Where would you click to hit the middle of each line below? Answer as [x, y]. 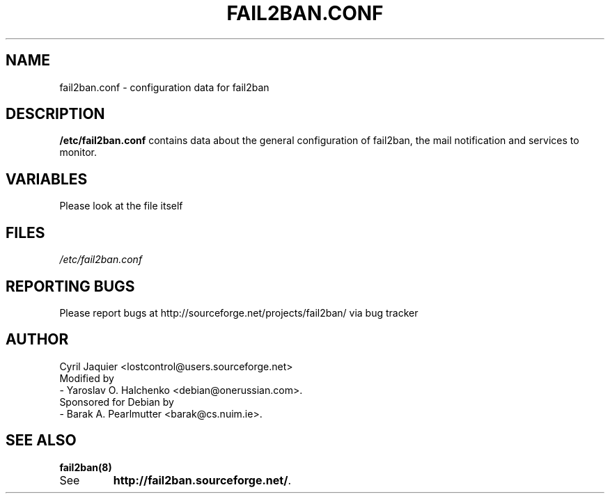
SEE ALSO [41, 441]
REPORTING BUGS [70, 286]
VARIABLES [47, 179]
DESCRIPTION [55, 114]
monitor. [78, 152]
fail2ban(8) [86, 467]
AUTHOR [37, 340]
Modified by [87, 378]
